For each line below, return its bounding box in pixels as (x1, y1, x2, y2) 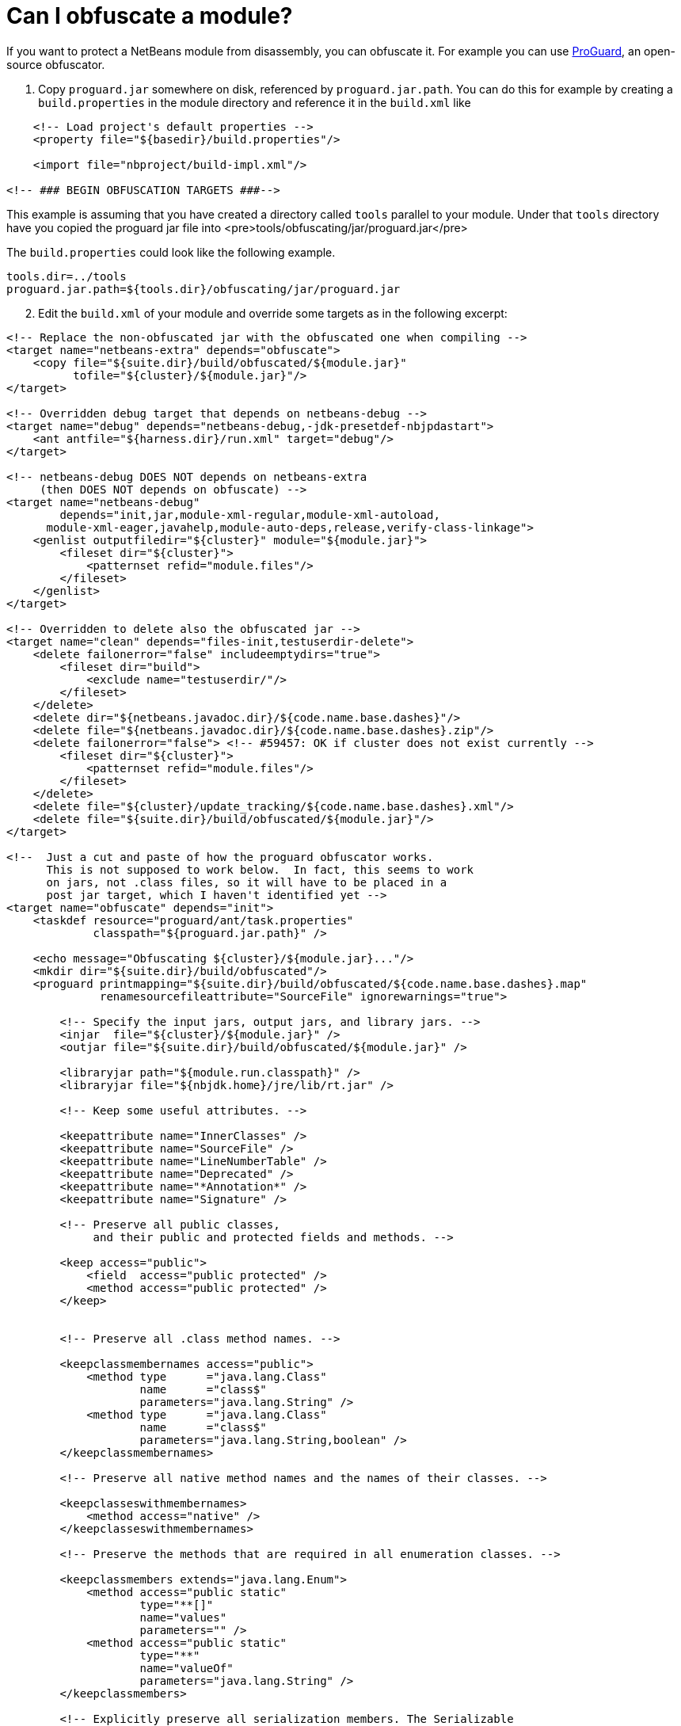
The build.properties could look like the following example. (6, 245, 336, 259)
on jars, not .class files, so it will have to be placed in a (46, 875, 447, 889)
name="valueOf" (139, 1661, 234, 1675)
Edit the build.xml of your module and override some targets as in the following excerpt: (38, 306, 508, 320)
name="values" (139, 1610, 227, 1624)
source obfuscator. (6, 57, 105, 71)
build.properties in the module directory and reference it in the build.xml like (38, 95, 471, 109)
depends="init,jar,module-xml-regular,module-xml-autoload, (59, 508, 440, 521)
